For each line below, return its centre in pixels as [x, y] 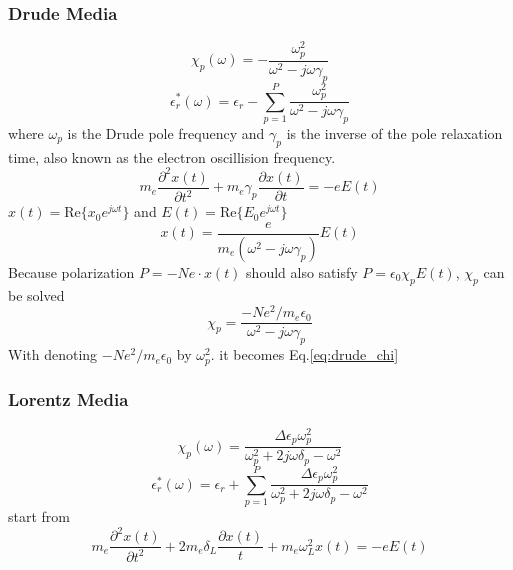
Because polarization [71, 271]
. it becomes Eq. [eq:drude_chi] [304, 354]
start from [39, 516]
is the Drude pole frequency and [166, 132]
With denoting [53, 354]
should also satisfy [302, 271]
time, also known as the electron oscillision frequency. [172, 156]
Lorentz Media [68, 399]
